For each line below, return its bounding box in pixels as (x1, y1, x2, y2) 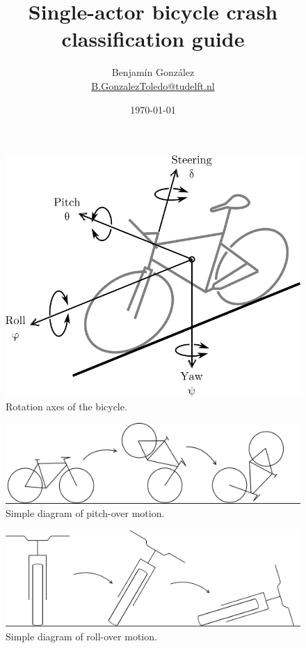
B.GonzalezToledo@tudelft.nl (91, 78, 215, 93)
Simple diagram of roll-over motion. (6, 628, 157, 643)
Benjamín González (111, 65, 195, 79)
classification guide (61, 24, 245, 53)
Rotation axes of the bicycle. (6, 399, 127, 413)
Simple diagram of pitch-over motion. (6, 506, 165, 520)
